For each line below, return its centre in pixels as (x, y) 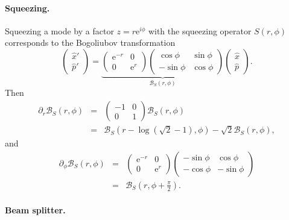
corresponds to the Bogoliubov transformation (90, 42)
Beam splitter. (35, 210)
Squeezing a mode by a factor (59, 30)
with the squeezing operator (200, 30)
